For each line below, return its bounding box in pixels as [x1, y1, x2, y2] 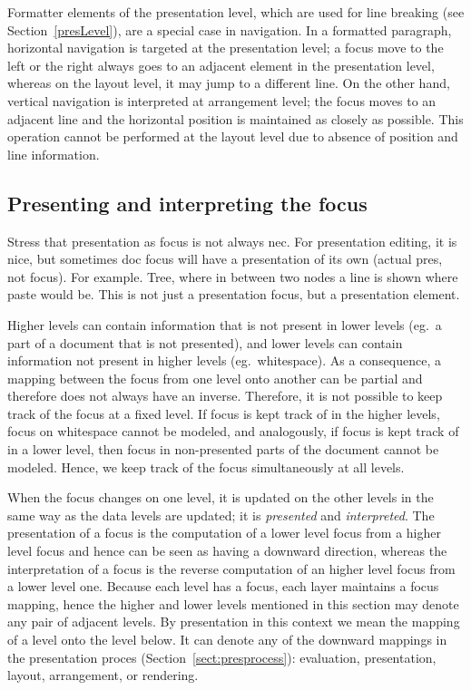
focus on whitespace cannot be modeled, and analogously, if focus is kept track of [7, 422, 459, 441]
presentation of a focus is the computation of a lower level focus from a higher [7, 523, 442, 542]
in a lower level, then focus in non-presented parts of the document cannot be [7, 440, 439, 459]
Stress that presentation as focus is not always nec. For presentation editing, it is [7, 231, 457, 250]
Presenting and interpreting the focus [7, 189, 368, 217]
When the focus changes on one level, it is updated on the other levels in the [7, 488, 434, 507]
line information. [7, 144, 100, 163]
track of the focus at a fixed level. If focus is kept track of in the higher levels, [7, 403, 440, 423]
